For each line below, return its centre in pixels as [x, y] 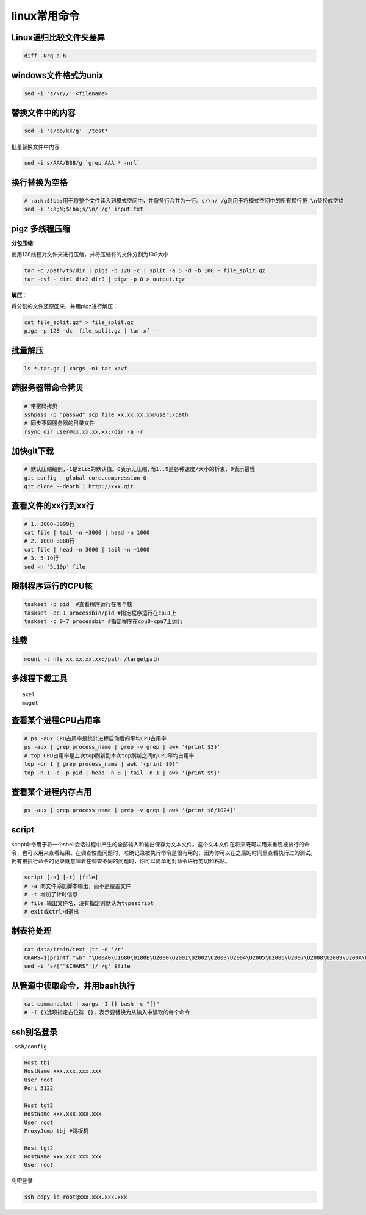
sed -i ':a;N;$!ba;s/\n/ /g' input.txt [84, 209]
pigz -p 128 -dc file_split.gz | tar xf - [90, 331]
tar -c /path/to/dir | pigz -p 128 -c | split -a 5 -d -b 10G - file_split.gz [145, 271]
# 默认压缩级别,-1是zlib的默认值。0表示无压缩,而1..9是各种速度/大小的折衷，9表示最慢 [140, 469]
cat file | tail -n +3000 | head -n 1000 [87, 533]
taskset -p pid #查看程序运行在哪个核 [78, 604]
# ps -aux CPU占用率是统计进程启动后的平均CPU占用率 [95, 738]
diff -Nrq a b [45, 56]
